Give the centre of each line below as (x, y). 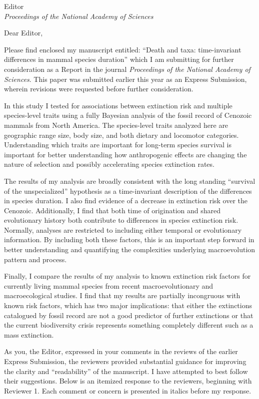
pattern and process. (35, 259)
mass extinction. (29, 334)
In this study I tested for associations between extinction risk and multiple (118, 105)
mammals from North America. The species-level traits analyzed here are (116, 125)
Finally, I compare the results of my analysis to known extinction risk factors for (127, 276)
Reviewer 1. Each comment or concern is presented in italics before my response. (128, 390)
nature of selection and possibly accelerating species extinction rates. (109, 164)
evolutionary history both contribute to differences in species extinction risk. (121, 220)
